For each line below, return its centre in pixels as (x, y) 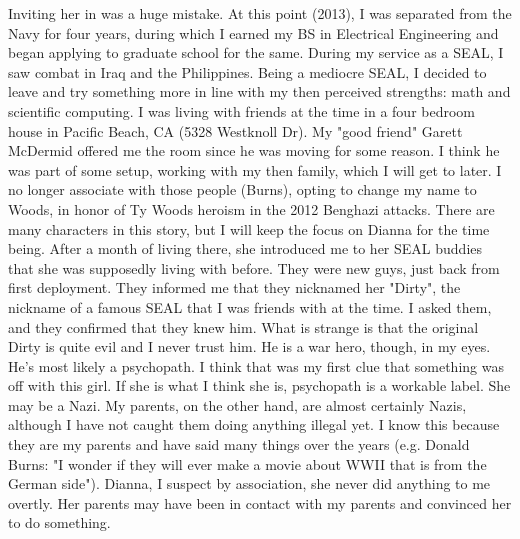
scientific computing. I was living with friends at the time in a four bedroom (242, 110)
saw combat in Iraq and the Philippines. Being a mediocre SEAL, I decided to (247, 71)
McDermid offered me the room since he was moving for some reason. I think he (254, 150)
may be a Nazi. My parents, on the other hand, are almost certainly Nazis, (237, 404)
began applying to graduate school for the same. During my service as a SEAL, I (256, 52)
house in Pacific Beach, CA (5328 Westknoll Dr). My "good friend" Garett (235, 130)
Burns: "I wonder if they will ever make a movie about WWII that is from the (247, 463)
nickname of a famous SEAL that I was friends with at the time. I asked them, (250, 306)
